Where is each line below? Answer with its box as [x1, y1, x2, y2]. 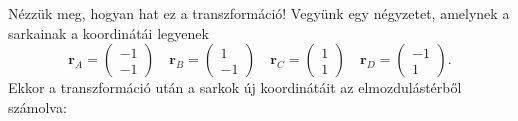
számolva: [8, 96, 67, 117]
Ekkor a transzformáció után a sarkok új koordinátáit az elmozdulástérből [8, 77, 462, 98]
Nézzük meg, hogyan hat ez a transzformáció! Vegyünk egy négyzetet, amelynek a [8, 3, 510, 23]
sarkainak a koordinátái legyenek [8, 22, 209, 43]
